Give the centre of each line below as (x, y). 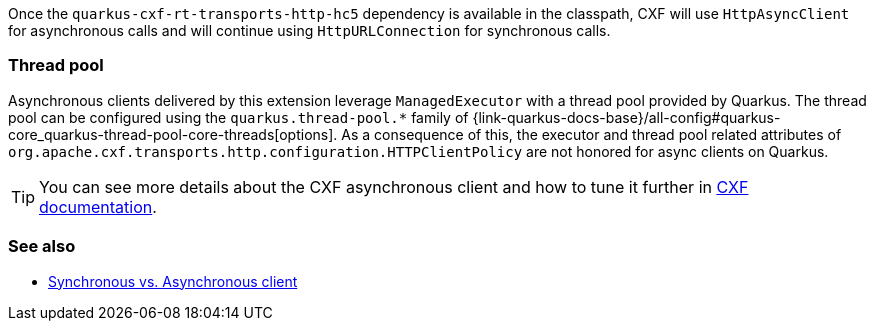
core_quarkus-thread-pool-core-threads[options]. (173, 134)
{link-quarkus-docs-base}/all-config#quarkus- (626, 117)
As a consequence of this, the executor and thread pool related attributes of (591, 134)
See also (42, 246)
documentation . (98, 206)
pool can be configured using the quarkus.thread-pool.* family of (238, 117)
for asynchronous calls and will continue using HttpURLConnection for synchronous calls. (309, 30)
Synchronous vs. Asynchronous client (173, 281)
